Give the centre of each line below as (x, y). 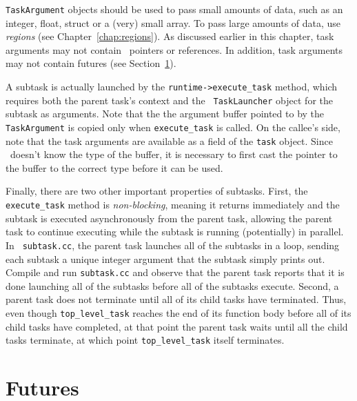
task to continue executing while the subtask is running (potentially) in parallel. (175, 232)
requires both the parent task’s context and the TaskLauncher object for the (169, 100)
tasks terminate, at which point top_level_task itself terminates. (145, 340)
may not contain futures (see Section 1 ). (91, 63)
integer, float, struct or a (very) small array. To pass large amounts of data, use (173, 22)
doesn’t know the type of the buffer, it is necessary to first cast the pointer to (174, 154)
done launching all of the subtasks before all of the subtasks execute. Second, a (172, 285)
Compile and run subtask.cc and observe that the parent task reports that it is (175, 272)
